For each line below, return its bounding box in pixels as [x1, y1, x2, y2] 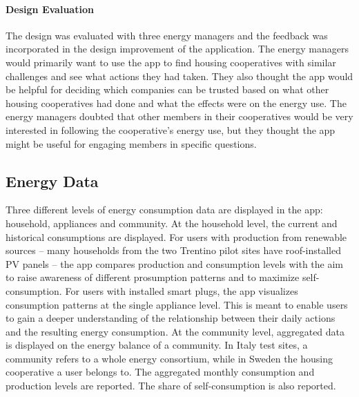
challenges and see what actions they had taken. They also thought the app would [6, 68, 353, 83]
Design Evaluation [6, 1, 94, 16]
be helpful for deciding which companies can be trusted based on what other [6, 82, 329, 97]
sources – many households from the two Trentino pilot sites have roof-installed [6, 243, 342, 258]
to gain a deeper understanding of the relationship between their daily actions [6, 311, 336, 325]
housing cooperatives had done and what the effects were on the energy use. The [6, 95, 347, 110]
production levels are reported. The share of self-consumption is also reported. [6, 378, 336, 393]
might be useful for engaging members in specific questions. [6, 136, 257, 151]
